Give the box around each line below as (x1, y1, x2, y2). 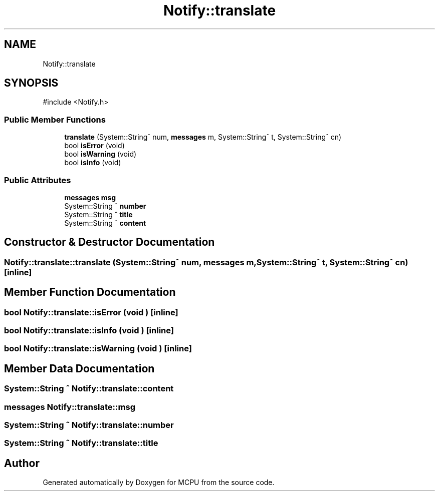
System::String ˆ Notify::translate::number (4, 419, 174, 430)
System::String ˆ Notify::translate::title (4, 438, 158, 448)
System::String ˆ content (64, 218, 146, 227)
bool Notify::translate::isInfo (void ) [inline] (4, 325, 174, 335)
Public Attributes (4, 175, 71, 185)
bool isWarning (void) (64, 150, 137, 159)
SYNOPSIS (4, 77, 59, 90)
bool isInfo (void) (64, 158, 121, 167)
